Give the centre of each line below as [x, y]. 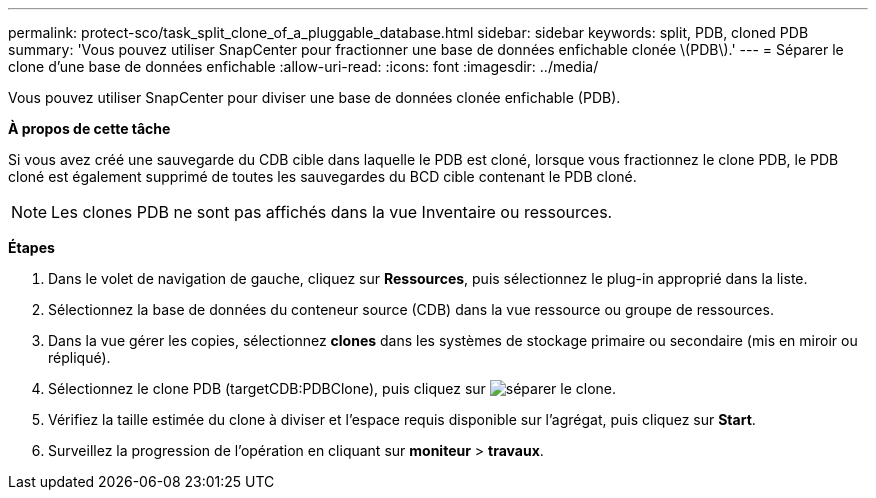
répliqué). [79, 357]
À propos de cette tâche [89, 128]
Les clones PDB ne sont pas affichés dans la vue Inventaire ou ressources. [332, 212]
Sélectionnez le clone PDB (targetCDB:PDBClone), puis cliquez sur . [332, 388]
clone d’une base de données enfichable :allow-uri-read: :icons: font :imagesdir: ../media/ [303, 66]
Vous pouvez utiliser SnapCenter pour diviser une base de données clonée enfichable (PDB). [314, 97]
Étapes [31, 247]
